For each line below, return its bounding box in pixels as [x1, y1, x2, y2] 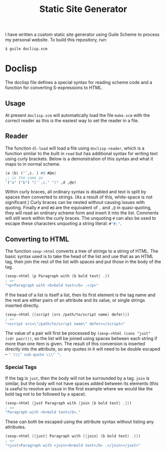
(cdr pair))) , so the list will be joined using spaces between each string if [5, 336, 158, 342]
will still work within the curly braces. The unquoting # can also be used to [5, 215, 156, 221]
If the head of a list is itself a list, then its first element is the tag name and [5, 292, 156, 298]
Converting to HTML [5, 235, 69, 243]
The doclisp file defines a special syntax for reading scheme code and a [5, 80, 153, 86]
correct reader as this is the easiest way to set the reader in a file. [5, 117, 139, 123]
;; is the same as [5, 175, 43, 180]
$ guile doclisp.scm [5, 46, 48, 52]
